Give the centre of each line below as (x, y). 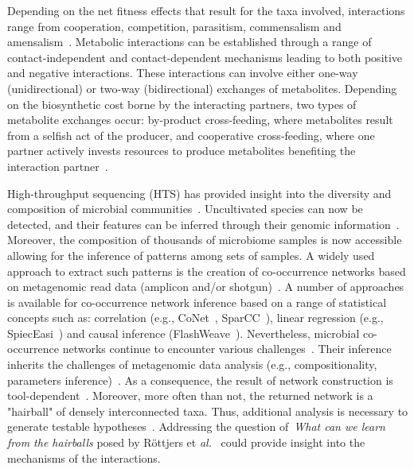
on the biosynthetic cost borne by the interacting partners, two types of (182, 104)
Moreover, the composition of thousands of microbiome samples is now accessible (205, 240)
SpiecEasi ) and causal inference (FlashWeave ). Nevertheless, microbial (184, 333)
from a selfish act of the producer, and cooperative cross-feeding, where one (191, 135)
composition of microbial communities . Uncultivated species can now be (185, 209)
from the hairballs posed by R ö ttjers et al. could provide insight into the (186, 442)
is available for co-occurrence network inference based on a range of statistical (197, 302)
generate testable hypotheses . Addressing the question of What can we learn (196, 426)
